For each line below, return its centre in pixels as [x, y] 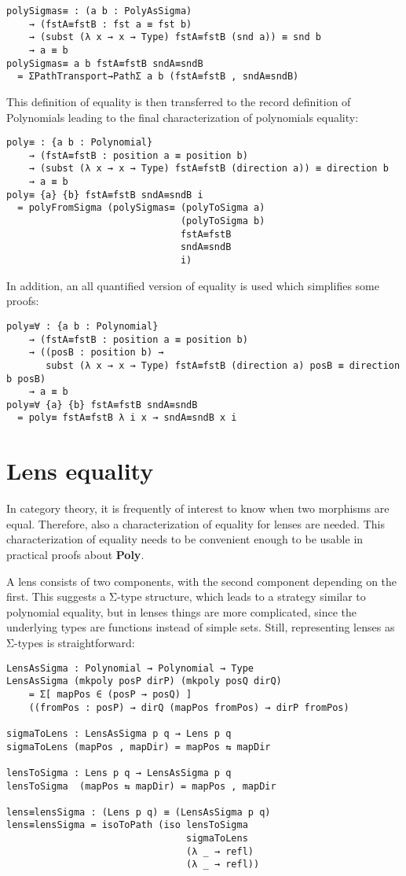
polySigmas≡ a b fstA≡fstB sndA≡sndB [105, 63]
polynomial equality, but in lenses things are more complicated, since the [182, 611]
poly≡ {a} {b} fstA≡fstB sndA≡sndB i [105, 195]
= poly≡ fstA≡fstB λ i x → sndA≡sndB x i [127, 418]
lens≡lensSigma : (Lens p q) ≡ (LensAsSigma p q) [139, 812]
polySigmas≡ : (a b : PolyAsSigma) [99, 11]
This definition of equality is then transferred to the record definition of [179, 101]
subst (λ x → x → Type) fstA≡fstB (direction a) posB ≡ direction [223, 365]
